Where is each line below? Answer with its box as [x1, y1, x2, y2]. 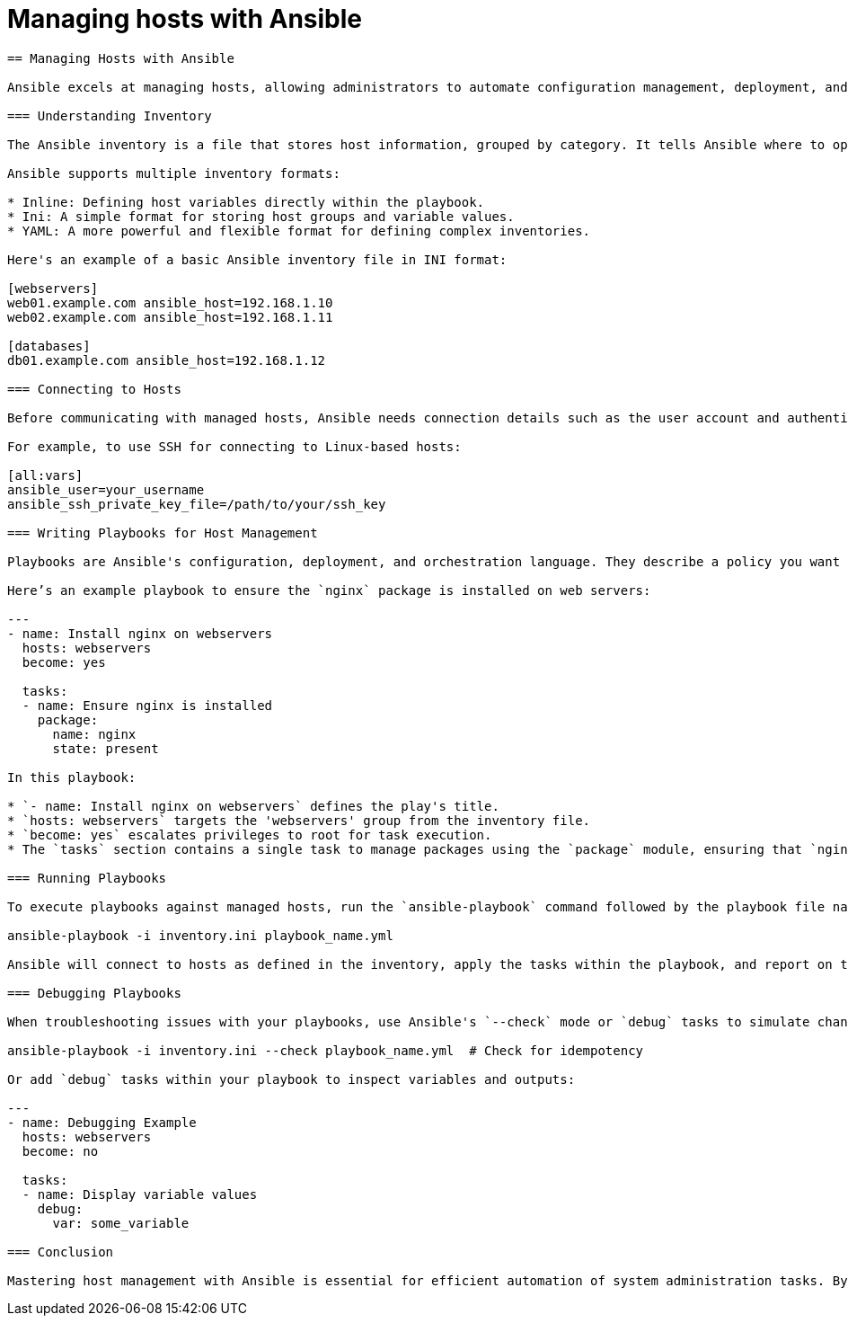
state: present [52, 741, 159, 756]
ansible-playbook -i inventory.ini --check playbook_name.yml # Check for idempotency [7, 1043, 644, 1058]
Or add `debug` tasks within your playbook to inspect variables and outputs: [7, 1071, 576, 1087]
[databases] [7, 338, 91, 353]
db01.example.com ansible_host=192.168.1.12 [7, 352, 326, 368]
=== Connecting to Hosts [7, 381, 181, 396]
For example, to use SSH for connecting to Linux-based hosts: [7, 439, 462, 454]
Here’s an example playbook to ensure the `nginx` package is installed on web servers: [7, 582, 651, 598]
